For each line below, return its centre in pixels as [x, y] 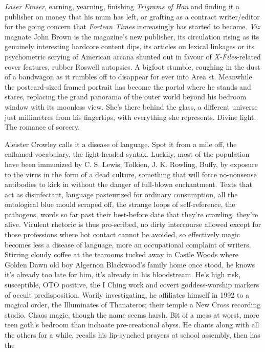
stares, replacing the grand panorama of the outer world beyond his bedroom [126, 97]
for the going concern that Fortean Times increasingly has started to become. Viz [132, 26]
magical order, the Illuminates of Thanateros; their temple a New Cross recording [133, 305]
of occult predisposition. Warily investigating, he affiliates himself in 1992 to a [127, 294]
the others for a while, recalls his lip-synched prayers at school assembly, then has [132, 335]
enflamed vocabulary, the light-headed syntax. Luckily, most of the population [127, 154]
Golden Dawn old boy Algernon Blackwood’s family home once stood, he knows [130, 264]
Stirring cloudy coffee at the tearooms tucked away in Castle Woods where [122, 254]
